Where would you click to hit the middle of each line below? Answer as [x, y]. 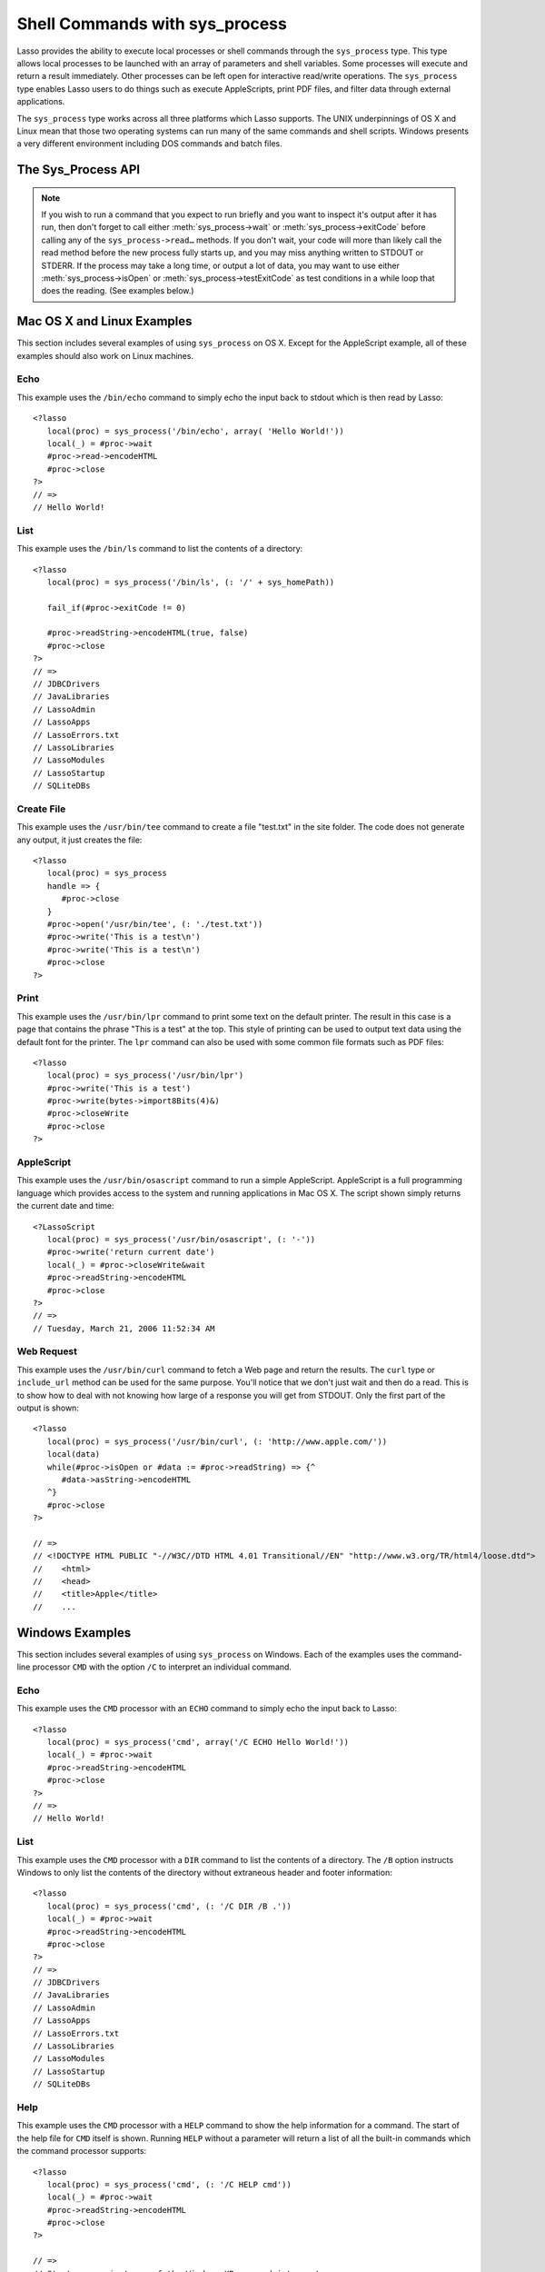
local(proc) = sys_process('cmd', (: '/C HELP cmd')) [169, 2184]
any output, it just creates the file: [79, 840]
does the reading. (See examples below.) [118, 291]
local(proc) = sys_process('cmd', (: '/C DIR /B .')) [169, 1906]
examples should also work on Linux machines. [105, 355]
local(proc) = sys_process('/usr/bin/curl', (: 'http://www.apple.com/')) [217, 1441]
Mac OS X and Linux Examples [104, 321]
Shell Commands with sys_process [152, 24]
